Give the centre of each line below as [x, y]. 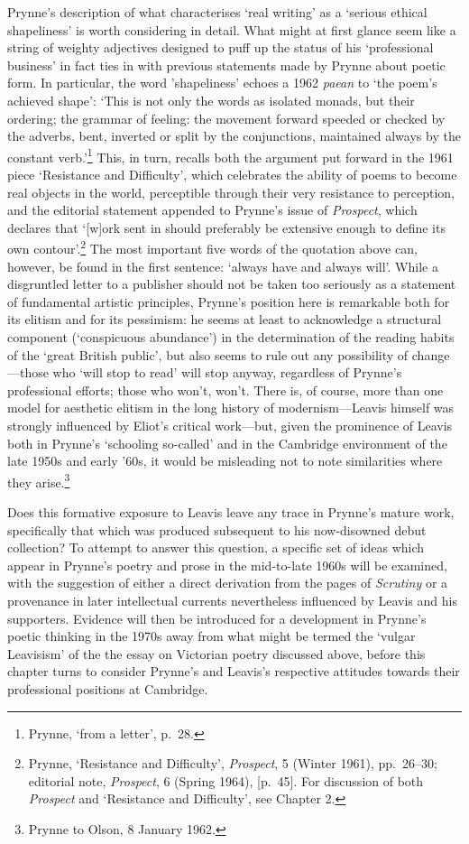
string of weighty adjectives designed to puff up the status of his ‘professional [221, 47]
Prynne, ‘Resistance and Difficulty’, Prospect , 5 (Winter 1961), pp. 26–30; [233, 763]
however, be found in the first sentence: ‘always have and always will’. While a [223, 266]
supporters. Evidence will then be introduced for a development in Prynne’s [217, 618]
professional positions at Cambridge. [108, 688]
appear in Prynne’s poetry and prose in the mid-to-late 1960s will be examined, [227, 565]
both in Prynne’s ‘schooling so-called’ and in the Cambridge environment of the [227, 443]
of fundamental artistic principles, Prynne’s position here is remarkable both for [229, 301]
